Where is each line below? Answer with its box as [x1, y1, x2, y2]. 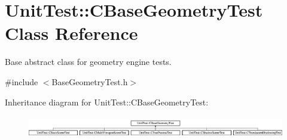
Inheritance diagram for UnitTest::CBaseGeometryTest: [5, 95, 209, 108]
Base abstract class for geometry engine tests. [5, 55, 172, 68]
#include [5, 75, 38, 88]
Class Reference [5, 21, 138, 45]
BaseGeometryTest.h [51, 75, 128, 88]
